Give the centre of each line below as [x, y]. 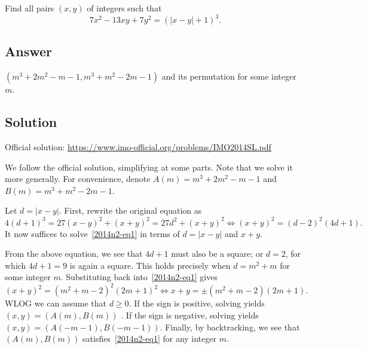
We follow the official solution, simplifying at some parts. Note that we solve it [149, 167]
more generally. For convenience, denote [78, 179]
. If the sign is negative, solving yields [190, 315]
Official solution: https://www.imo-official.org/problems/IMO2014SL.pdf [138, 147]
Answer [29, 51]
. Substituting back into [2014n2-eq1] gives [139, 277]
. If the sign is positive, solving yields [197, 303]
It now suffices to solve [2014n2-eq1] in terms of [92, 233]
